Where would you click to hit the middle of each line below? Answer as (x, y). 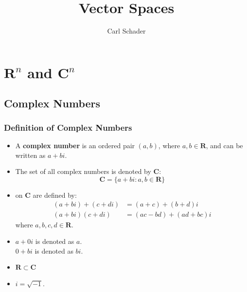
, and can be (224, 145)
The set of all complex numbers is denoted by (83, 171)
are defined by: (55, 195)
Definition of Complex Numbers (68, 127)
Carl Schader (126, 31)
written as (30, 155)
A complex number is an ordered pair (75, 145)
